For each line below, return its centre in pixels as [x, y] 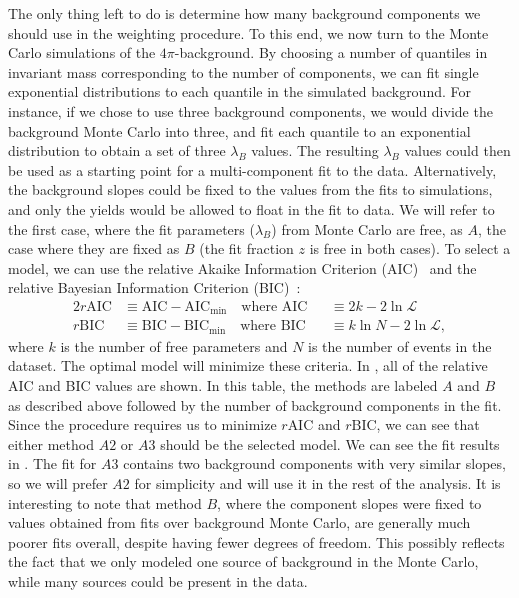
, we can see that [428, 424]
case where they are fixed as [94, 248]
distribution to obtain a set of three [117, 150]
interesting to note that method [105, 502]
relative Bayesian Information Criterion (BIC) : [154, 287]
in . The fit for [52, 463]
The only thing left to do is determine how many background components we [244, 13]
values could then [457, 150]
